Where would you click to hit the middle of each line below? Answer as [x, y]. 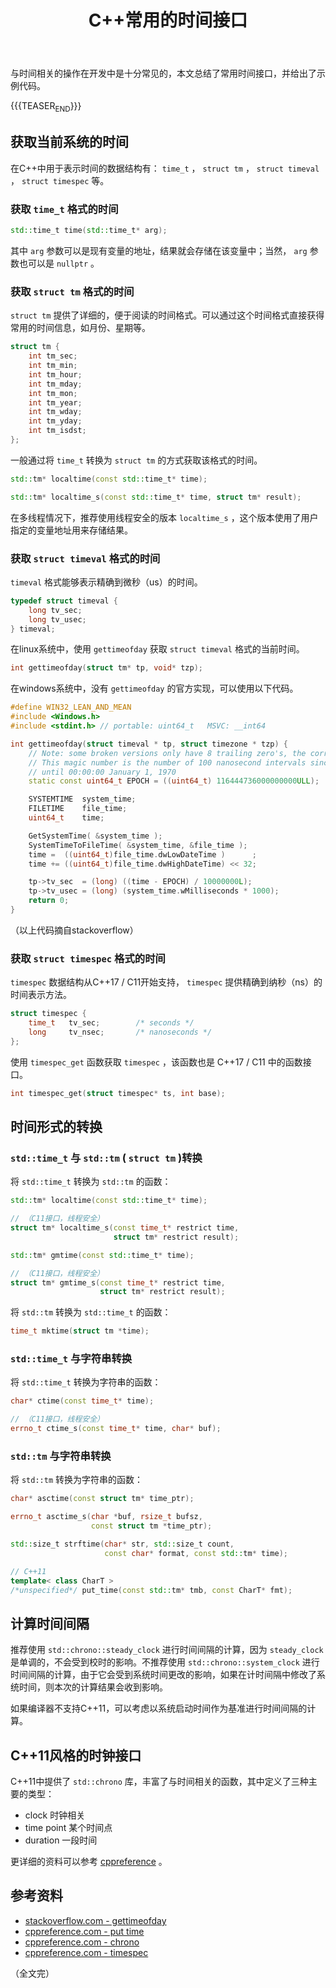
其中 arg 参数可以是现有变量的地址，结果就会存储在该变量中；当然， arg [159, 250]
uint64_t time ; [66, 818]
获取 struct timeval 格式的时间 [85, 558]
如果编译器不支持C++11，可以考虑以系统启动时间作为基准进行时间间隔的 [159, 1708]
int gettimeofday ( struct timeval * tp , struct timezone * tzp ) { [149, 744]
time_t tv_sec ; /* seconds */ [111, 1023]
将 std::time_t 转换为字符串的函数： [86, 1382]
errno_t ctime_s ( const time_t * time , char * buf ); [116, 1429]
